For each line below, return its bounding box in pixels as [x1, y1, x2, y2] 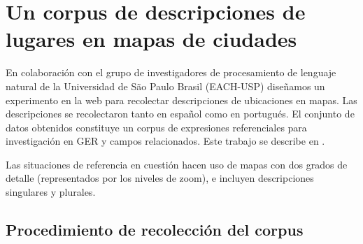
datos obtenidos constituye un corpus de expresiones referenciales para [6, 120, 307, 134]
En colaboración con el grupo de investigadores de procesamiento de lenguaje [6, 65, 336, 80]
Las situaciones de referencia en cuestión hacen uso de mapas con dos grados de [6, 157, 348, 171]
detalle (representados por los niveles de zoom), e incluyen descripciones [6, 171, 314, 185]
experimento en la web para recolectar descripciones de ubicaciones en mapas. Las [6, 92, 357, 107]
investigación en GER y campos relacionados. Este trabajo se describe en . [6, 134, 325, 148]
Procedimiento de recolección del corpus [6, 219, 304, 241]
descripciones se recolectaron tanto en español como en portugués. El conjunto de [6, 106, 355, 121]
